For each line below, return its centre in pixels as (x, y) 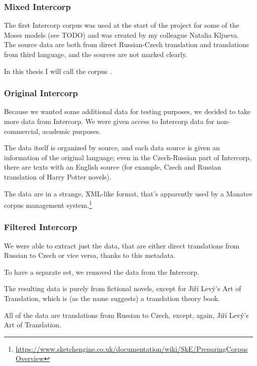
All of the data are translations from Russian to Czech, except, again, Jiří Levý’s (126, 315)
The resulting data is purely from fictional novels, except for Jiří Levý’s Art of (123, 288)
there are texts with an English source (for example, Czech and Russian (113, 167)
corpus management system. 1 (48, 204)
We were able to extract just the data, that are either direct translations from (122, 245)
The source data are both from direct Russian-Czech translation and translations (127, 44)
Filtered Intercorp (41, 227)
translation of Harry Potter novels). (58, 176)
